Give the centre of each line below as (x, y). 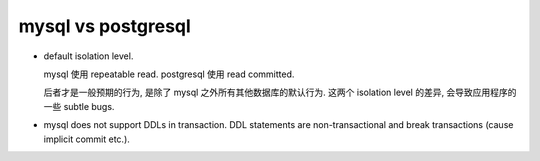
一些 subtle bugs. (79, 106)
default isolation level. (88, 56)
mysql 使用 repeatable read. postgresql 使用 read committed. (169, 74)
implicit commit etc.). (86, 139)
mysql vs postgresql (105, 26)
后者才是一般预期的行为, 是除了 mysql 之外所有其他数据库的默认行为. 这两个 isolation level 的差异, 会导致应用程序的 (280, 92)
